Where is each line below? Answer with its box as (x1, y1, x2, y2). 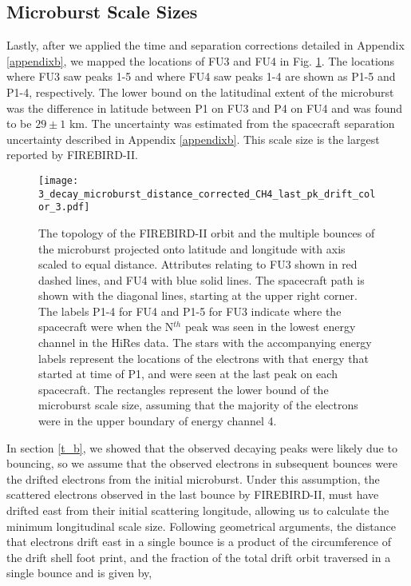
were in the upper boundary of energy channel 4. (38, 413, 277, 429)
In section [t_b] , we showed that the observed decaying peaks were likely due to (6, 439, 397, 456)
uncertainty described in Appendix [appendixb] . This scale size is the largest (6, 130, 380, 147)
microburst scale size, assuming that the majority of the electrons (38, 397, 358, 413)
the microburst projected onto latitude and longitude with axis (38, 240, 346, 257)
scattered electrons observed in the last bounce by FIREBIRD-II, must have (6, 486, 379, 503)
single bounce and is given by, (6, 564, 152, 581)
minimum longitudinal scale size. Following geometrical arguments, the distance (6, 517, 396, 534)
